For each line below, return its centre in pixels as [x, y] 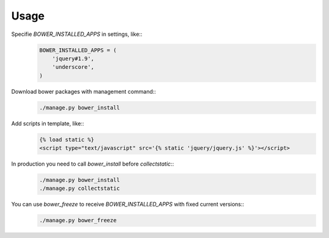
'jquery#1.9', [73, 58]
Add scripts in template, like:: [48, 123]
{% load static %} [67, 139]
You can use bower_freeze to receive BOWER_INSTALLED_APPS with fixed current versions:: [128, 205]
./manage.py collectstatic [80, 188]
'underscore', [73, 67]
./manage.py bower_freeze [78, 220]
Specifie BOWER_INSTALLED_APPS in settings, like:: [77, 34]
